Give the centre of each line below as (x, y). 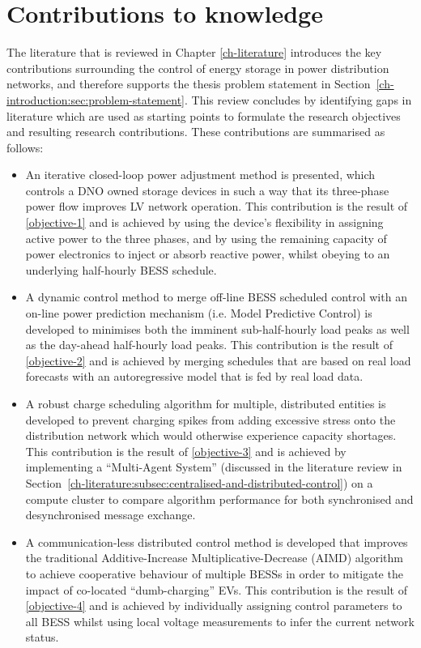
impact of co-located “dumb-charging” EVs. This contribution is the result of (216, 589)
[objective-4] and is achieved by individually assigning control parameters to (214, 605)
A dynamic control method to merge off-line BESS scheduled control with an (216, 297)
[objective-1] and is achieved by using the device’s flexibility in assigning (204, 222)
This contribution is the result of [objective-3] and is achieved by (186, 451)
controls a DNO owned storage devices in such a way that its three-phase (207, 190)
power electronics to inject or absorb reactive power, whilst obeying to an (208, 254)
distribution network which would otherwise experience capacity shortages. (211, 435)
